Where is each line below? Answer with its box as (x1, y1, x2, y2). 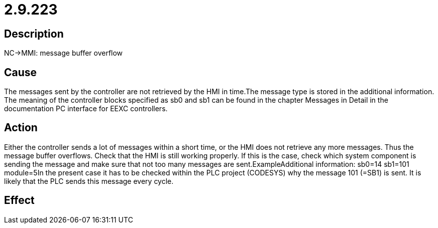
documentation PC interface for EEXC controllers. (4, 104, 168, 113)
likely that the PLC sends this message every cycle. (4, 176, 174, 185)
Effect (4, 194, 35, 207)
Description (4, 27, 64, 40)
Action (4, 121, 38, 134)
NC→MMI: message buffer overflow (4, 49, 123, 58)
